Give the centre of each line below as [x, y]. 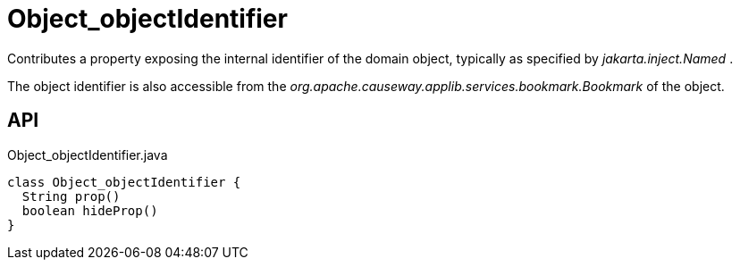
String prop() [71, 196]
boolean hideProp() [90, 210]
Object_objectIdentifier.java [88, 154]
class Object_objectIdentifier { [124, 182]
